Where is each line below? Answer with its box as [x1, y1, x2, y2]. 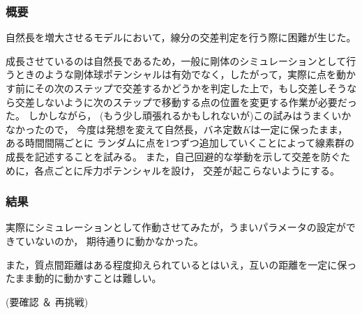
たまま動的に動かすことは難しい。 [6, 271, 162, 285]
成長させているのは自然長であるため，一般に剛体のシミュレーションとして [6, 53, 347, 68]
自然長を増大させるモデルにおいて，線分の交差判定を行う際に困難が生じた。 [6, 30, 356, 45]
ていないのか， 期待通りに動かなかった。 [15, 233, 204, 248]
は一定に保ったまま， [250, 121, 348, 136]
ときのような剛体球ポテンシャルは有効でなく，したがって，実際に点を [15, 67, 336, 82]
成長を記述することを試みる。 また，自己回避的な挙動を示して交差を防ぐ [6, 149, 340, 163]
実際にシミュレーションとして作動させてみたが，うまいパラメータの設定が [6, 220, 346, 234]
